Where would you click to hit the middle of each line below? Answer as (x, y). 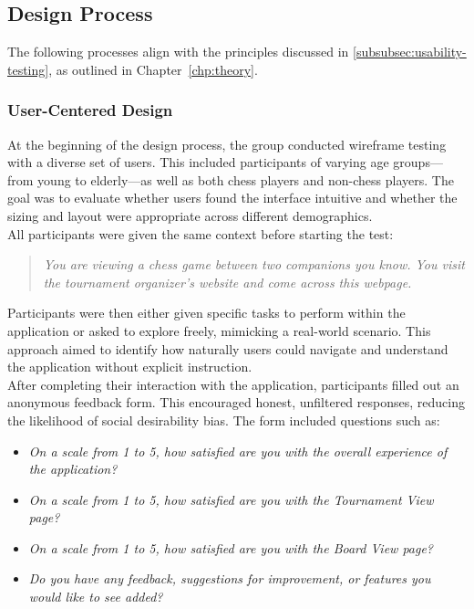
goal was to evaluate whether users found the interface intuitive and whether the (232, 198)
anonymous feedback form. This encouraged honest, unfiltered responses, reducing (236, 402)
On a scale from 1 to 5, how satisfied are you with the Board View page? (231, 547)
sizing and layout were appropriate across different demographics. (190, 215)
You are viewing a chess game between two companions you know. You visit (254, 264)
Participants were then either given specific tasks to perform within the (206, 313)
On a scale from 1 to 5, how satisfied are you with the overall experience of (238, 451)
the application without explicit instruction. (130, 367)
